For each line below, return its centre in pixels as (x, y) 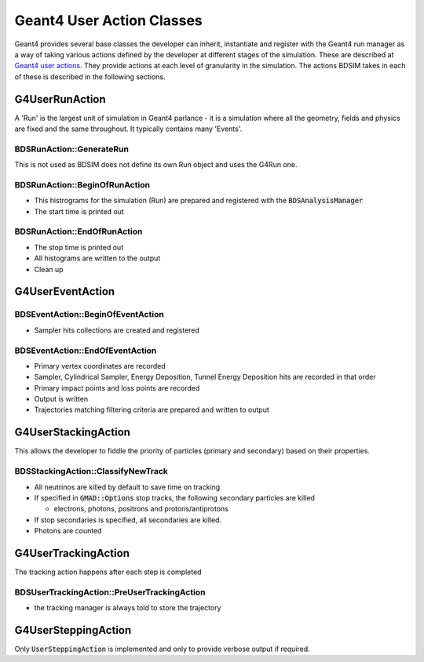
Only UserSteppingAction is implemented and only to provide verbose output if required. (162, 649)
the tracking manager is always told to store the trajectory (128, 608)
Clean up (49, 269)
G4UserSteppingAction (73, 630)
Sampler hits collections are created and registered (117, 330)
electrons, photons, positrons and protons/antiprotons (141, 509)
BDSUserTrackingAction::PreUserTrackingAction (110, 592)
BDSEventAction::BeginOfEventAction (89, 315)
